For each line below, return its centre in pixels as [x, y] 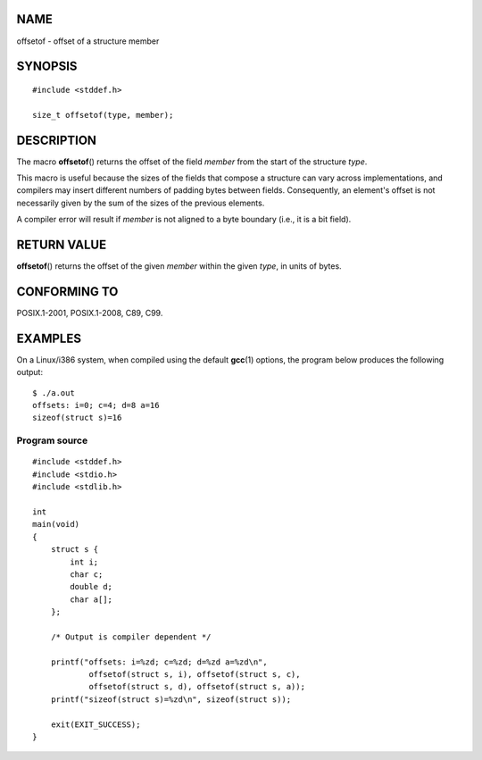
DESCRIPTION [57, 140]
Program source [52, 440]
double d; [91, 587]
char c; [87, 574]
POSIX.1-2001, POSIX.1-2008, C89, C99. [90, 313]
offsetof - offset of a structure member [88, 41]
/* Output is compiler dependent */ [131, 637]
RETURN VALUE [62, 244]
